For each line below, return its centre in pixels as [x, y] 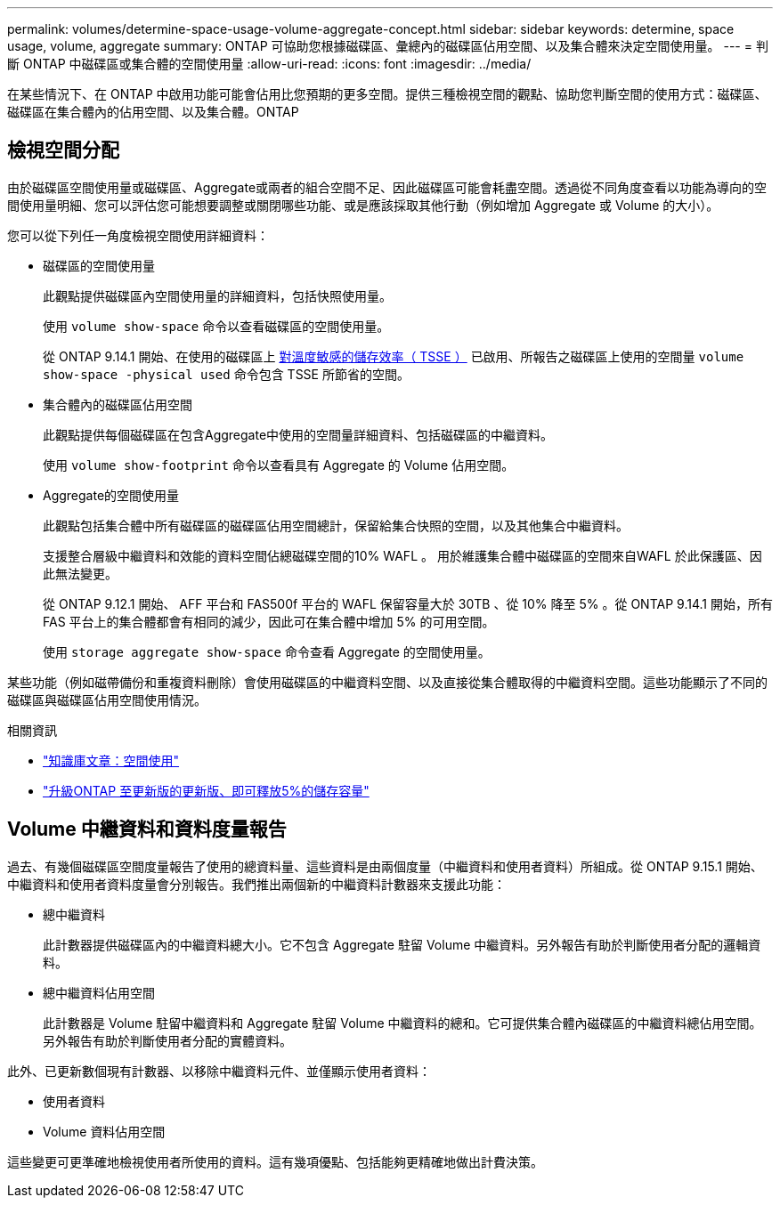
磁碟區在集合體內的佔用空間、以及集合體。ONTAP [153, 112]
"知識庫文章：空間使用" [111, 760]
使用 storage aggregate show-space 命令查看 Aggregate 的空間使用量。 [267, 651]
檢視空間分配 [63, 150]
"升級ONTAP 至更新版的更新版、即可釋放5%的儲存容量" [206, 790]
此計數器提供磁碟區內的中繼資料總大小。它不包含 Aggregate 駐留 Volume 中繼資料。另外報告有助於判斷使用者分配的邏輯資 [402, 944]
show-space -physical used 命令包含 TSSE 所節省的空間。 [226, 374]
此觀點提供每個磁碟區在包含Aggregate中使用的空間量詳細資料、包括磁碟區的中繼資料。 [298, 434]
